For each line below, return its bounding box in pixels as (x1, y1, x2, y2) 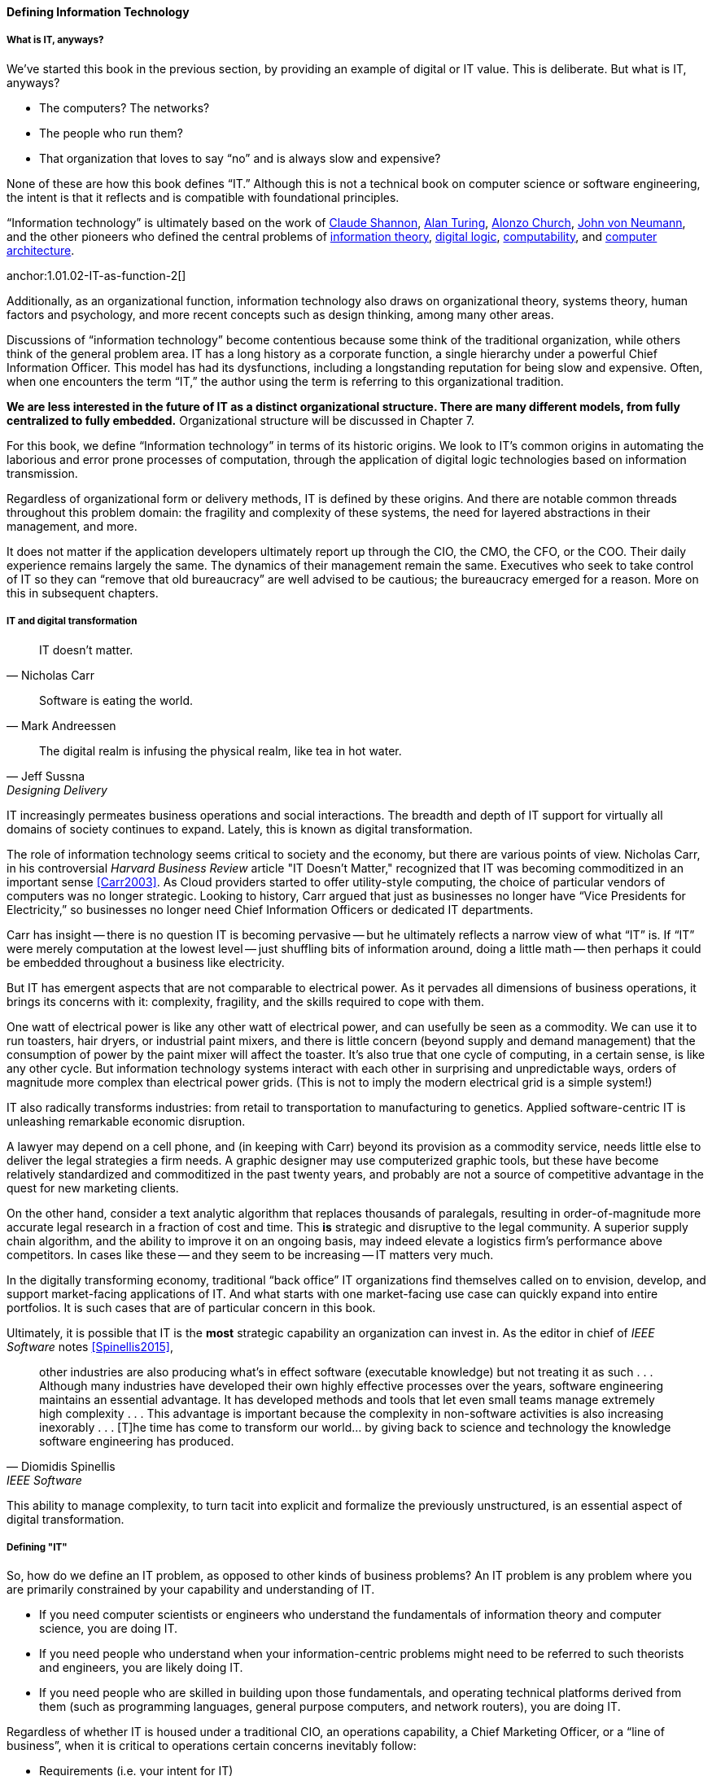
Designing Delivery (7, 782, 107, 797)
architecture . (7, 243, 75, 257)
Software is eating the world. (39, 693, 194, 707)
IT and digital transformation (7, 615, 138, 628)
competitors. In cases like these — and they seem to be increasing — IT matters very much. (7, 1247, 494, 1262)
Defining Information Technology (7, 5, 190, 19)
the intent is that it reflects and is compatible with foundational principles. (7, 190, 400, 204)
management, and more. (7, 518, 138, 533)
